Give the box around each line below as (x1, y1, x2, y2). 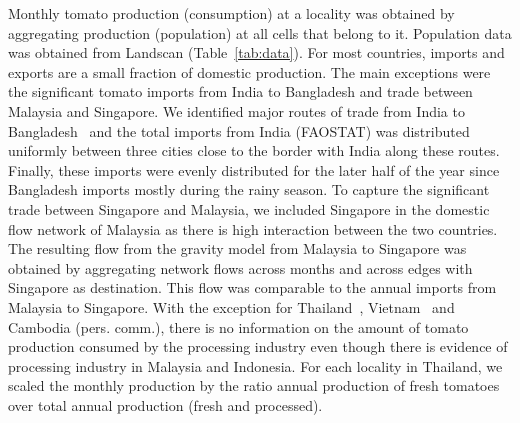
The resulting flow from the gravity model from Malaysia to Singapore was (8, 238, 467, 259)
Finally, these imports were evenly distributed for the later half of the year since (8, 159, 500, 180)
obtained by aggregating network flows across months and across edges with (8, 257, 473, 278)
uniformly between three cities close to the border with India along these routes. (8, 140, 500, 161)
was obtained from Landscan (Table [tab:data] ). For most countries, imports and (8, 42, 505, 63)
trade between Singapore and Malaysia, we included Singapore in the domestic (8, 198, 490, 219)
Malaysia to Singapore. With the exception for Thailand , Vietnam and (8, 296, 455, 317)
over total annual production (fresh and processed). (8, 394, 323, 415)
